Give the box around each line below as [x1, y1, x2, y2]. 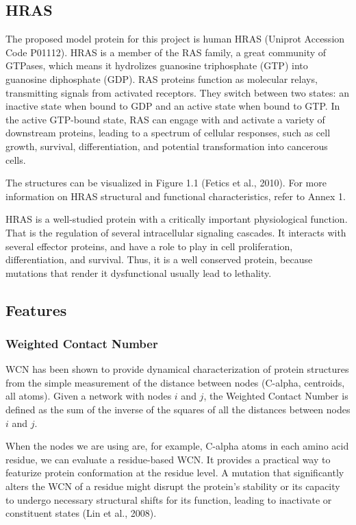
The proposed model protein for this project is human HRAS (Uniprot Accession [5, 32, 345, 46]
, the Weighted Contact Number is [203, 389, 348, 403]
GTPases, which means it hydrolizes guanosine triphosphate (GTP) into [5, 58, 308, 73]
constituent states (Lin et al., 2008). [5, 506, 157, 520]
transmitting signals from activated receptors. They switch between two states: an [5, 85, 349, 99]
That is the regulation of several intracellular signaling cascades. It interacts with [5, 225, 346, 239]
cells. [5, 152, 26, 167]
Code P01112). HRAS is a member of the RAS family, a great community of [5, 45, 327, 59]
